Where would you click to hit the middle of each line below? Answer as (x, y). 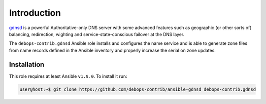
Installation (27, 64)
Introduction (35, 13)
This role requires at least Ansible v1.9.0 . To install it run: (68, 76)
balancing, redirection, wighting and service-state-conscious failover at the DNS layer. (97, 34)
